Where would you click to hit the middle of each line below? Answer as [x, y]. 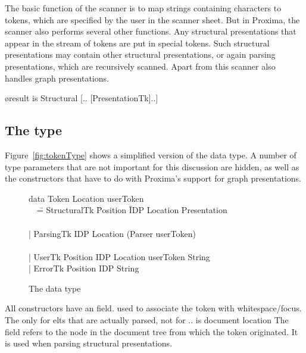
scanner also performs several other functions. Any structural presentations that [151, 31]
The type [33, 130]
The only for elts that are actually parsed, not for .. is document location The [147, 320]
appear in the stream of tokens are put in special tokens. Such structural [137, 43]
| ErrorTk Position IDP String [84, 268]
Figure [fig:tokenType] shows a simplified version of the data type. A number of [151, 154]
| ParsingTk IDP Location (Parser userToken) [112, 233]
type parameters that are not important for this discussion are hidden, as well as [152, 166]
